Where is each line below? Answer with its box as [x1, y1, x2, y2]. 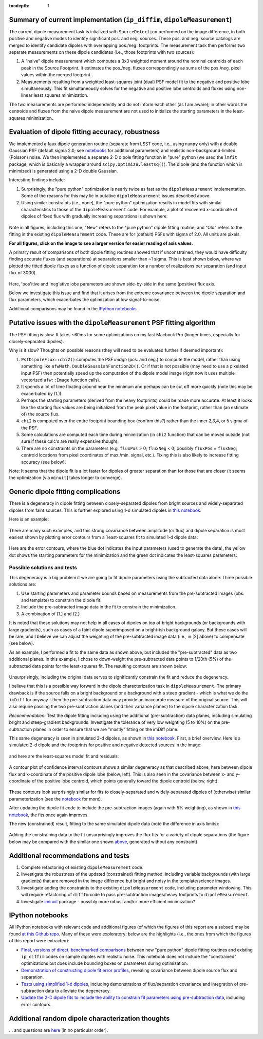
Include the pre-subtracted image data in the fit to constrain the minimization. [21, 604, 177, 610]
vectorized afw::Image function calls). [21, 377, 101, 383]
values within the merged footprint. [21, 72, 92, 78]
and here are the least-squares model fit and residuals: [9, 753, 119, 759]
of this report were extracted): [9, 938, 70, 944]
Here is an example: [9, 516, 49, 522]
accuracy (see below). [21, 459, 66, 465]
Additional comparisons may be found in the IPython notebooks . [9, 305, 138, 311]
